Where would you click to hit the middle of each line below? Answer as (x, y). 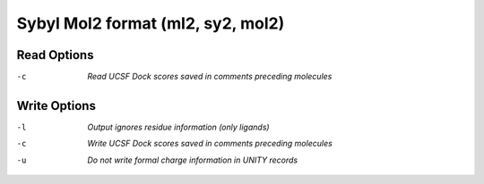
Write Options (56, 106)
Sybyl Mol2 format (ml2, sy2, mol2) (151, 23)
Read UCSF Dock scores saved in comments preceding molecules (210, 77)
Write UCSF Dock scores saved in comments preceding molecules (210, 144)
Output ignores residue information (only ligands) (178, 127)
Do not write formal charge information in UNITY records (193, 160)
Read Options (55, 55)
